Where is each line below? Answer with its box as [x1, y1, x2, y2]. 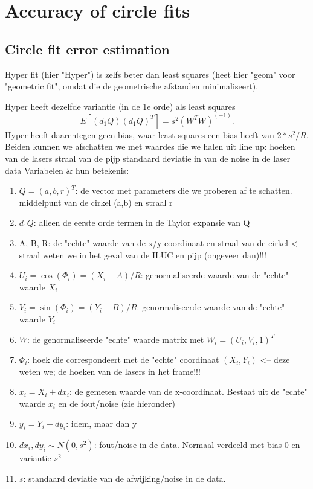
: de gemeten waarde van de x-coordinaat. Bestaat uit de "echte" [69, 385, 308, 398]
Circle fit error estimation [5, 39, 170, 58]
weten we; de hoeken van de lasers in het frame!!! [19, 365, 201, 377]
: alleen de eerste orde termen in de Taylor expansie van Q [33, 216, 250, 229]
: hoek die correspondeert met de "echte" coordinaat [27, 353, 219, 366]
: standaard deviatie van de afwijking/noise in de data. [23, 471, 226, 484]
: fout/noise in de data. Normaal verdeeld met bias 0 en [94, 438, 300, 451]
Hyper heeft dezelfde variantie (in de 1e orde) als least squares [5, 100, 236, 112]
